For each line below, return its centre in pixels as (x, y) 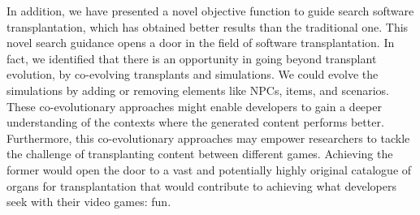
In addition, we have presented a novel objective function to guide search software (210, 11)
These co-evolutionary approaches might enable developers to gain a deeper (194, 106)
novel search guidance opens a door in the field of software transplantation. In (201, 43)
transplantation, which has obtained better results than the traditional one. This (208, 26)
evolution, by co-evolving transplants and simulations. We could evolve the (193, 74)
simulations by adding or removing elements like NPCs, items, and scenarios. (198, 90)
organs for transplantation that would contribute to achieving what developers (201, 185)
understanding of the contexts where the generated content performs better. (195, 122)
